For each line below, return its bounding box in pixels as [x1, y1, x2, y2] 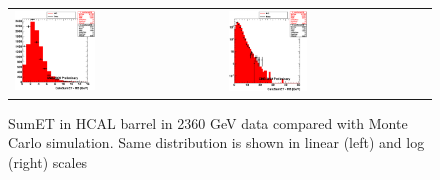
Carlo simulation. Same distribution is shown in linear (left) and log [8, 132, 425, 153]
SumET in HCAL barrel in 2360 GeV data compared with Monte [8, 112, 408, 133]
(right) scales [8, 151, 88, 172]
